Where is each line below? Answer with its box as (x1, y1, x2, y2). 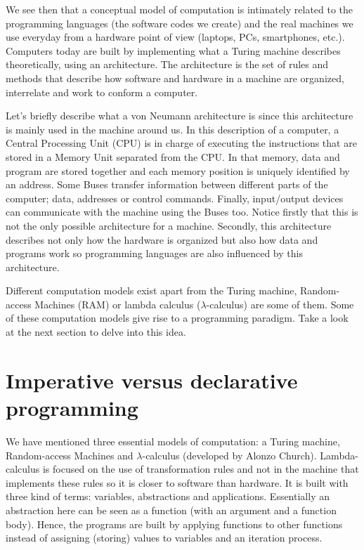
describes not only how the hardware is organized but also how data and (6, 232, 318, 247)
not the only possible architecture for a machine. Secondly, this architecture (6, 218, 332, 233)
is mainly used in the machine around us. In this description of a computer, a (6, 122, 339, 136)
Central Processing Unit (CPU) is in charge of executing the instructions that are (6, 136, 357, 150)
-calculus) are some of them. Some (206, 296, 354, 311)
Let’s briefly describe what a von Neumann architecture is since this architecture (6, 108, 353, 123)
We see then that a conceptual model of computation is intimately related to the (6, 2, 353, 16)
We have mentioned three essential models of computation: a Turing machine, (6, 433, 340, 448)
